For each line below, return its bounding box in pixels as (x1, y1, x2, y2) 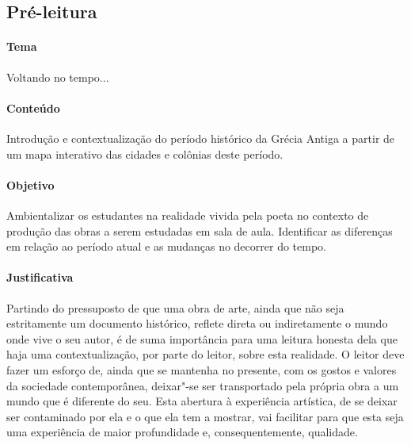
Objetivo (6, 176, 55, 193)
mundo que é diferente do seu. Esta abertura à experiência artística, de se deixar (6, 393, 398, 409)
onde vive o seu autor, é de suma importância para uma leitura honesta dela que (6, 330, 398, 347)
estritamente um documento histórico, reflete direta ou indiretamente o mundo (6, 315, 388, 332)
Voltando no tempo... (6, 68, 109, 85)
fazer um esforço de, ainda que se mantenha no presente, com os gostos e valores (6, 361, 397, 378)
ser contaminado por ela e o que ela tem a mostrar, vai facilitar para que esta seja (6, 408, 404, 424)
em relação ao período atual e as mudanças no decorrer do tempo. (6, 238, 326, 255)
